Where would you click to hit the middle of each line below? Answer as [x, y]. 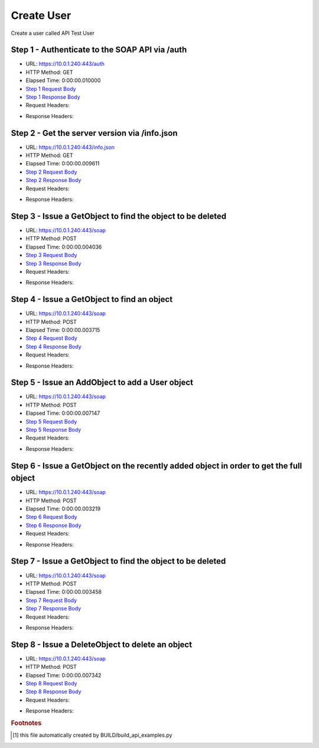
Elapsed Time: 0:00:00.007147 [63, 413]
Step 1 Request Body [51, 89]
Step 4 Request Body [52, 338]
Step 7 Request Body [51, 600]
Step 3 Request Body [51, 255]
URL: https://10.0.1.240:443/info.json [70, 147]
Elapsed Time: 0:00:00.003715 [63, 330]
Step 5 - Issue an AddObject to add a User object [102, 383]
